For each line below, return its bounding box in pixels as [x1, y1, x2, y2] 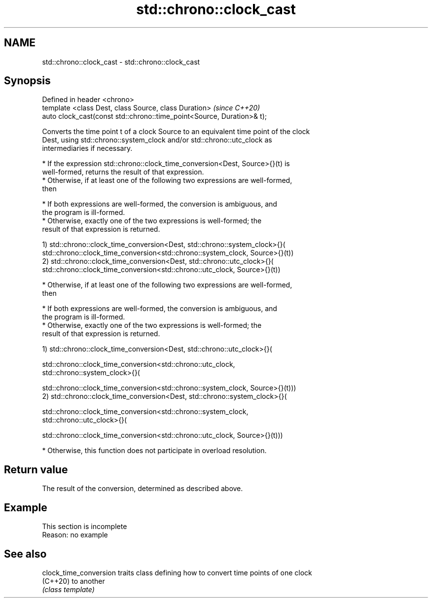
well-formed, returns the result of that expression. [42, 168, 204, 177]
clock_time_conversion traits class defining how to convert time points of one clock [42, 568, 312, 577]
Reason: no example [42, 531, 108, 539]
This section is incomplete [42, 522, 127, 531]
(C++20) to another [42, 576, 105, 585]
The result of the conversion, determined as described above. [42, 484, 243, 493]
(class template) [42, 585, 95, 594]
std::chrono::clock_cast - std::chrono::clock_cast [42, 57, 200, 66]
